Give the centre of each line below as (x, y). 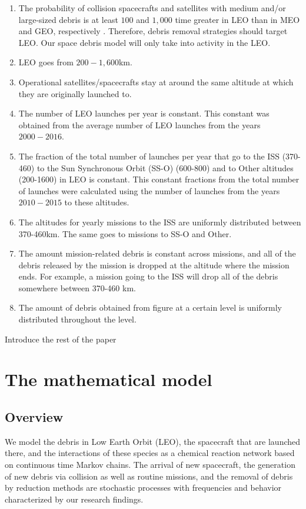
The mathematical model (109, 379)
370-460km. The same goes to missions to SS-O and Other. (125, 233)
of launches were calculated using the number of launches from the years (149, 190)
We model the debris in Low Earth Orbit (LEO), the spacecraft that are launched (153, 441)
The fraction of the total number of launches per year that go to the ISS (149, 156)
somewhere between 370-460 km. (77, 287)
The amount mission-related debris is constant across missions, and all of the (157, 253)
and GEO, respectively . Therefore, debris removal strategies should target (153, 31)
